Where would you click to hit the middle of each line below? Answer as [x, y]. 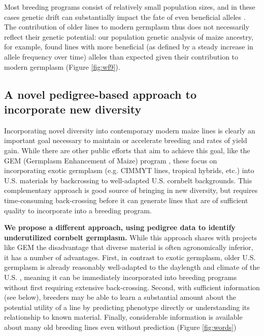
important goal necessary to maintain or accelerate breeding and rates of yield [126, 140]
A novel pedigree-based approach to [101, 94]
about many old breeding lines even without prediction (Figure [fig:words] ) [120, 327]
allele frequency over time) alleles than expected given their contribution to [121, 56]
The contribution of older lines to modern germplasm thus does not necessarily [127, 27]
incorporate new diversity [73, 109]
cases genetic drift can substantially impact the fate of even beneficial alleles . [125, 17]
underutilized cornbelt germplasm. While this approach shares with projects [130, 237]
